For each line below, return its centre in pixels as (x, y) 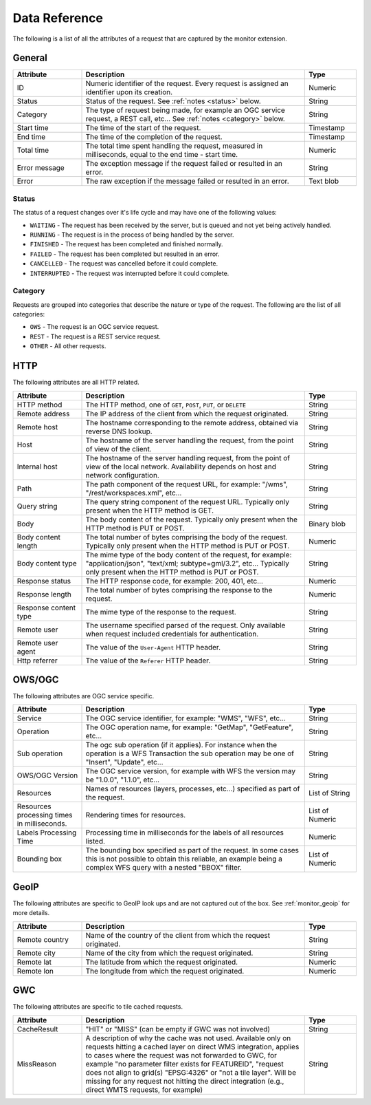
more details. (31, 913)
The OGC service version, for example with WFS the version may (190, 771)
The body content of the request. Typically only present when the (192, 519)
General (30, 58)
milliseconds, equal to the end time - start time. (162, 155)
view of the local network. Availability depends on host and (181, 466)
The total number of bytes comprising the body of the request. (187, 537)
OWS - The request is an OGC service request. (94, 327)
